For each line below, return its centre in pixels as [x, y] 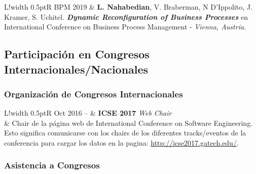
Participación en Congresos [77, 54]
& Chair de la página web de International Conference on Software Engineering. [129, 123]
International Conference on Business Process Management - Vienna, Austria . [125, 27]
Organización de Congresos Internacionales [94, 94]
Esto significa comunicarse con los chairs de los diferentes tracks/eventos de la [125, 133]
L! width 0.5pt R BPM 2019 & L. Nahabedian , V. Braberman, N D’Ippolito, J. [128, 7]
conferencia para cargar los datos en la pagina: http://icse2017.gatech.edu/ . [121, 142]
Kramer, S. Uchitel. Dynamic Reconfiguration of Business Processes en [126, 16]
